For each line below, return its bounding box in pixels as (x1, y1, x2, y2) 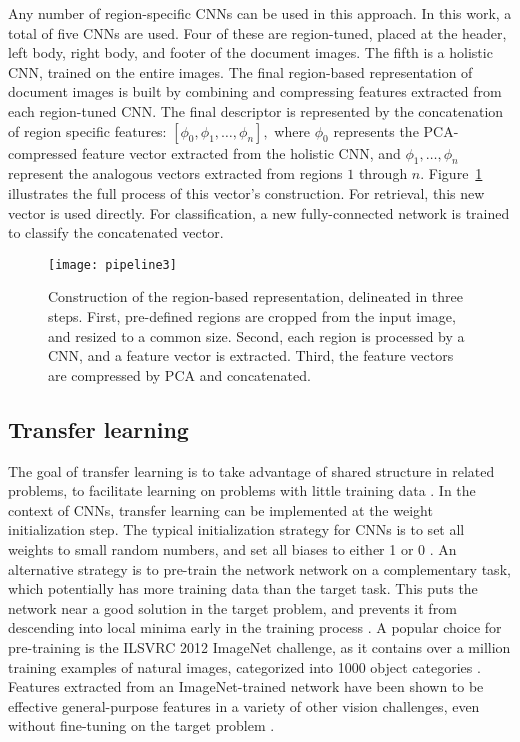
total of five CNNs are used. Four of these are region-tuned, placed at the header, (8, 22, 507, 43)
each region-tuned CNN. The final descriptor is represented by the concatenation (8, 100, 504, 121)
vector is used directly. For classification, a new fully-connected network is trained (8, 202, 510, 223)
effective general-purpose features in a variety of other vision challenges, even (8, 695, 480, 716)
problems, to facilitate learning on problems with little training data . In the (8, 480, 476, 501)
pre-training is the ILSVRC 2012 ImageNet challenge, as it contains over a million (8, 636, 511, 657)
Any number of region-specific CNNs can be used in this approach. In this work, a (8, 3, 512, 23)
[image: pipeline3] (48, 257, 177, 272)
